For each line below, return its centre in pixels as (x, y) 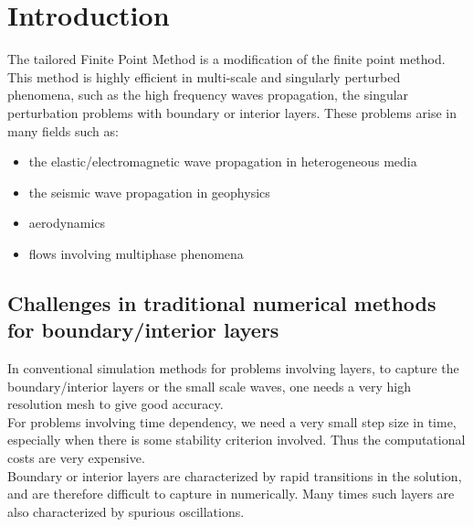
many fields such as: (63, 130)
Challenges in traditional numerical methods (222, 302)
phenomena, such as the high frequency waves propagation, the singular (208, 95)
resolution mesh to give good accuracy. (116, 404)
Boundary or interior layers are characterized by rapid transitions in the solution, (235, 475)
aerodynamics (67, 223)
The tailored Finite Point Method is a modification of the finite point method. (226, 59)
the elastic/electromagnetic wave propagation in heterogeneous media (223, 161)
